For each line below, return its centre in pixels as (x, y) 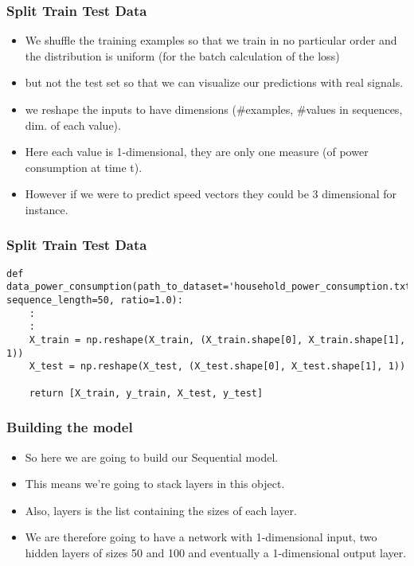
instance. (47, 209)
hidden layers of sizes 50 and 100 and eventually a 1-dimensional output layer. (216, 552)
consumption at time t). (84, 167)
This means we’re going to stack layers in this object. (155, 484)
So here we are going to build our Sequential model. (152, 457)
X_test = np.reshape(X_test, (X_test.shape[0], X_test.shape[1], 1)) (217, 367)
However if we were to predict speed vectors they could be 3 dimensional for (211, 194)
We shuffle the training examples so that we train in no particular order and (211, 40)
